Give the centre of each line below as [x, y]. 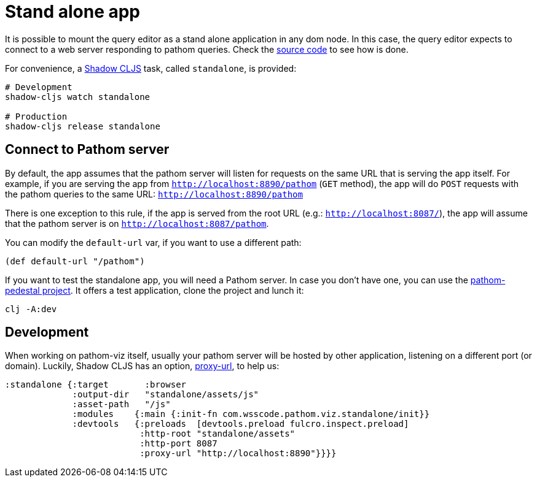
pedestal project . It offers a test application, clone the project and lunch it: [155, 290]
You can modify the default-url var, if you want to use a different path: [153, 242]
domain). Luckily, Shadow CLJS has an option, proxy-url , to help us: [142, 366]
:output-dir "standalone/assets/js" [166, 395]
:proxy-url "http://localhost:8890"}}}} [238, 453]
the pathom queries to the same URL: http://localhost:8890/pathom [154, 194]
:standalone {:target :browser [96, 385]
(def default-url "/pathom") [75, 261]
